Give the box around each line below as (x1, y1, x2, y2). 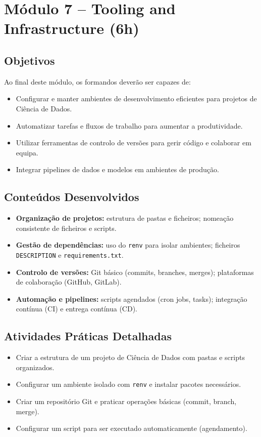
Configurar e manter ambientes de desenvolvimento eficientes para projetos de (16, 93, 257, 104)
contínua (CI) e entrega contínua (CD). (16, 303, 137, 314)
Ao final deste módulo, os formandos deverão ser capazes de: (4, 76, 191, 87)
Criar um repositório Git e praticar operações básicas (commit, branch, (16, 396, 237, 407)
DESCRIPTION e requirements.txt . (16, 249, 124, 260)
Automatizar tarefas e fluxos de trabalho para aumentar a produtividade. (16, 120, 243, 131)
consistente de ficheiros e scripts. (16, 222, 117, 233)
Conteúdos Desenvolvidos (4, 189, 139, 205)
